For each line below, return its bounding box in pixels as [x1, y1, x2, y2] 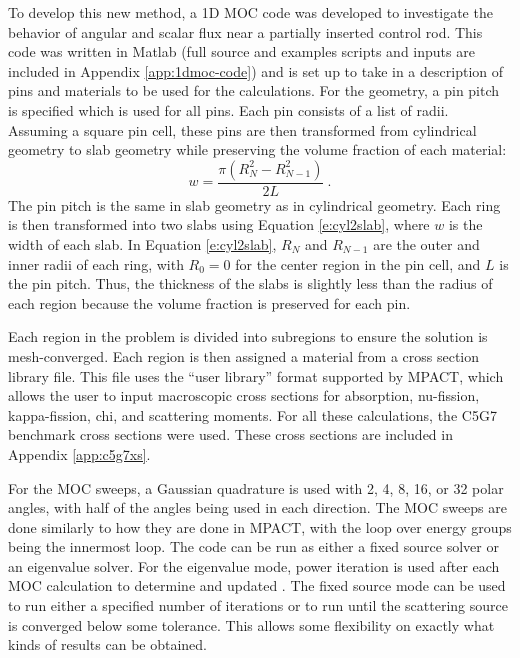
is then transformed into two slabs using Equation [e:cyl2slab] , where [8, 214, 430, 235]
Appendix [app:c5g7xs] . [8, 443, 151, 464]
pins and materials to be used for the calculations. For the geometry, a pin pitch [8, 80, 500, 101]
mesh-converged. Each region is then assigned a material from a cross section [8, 345, 480, 366]
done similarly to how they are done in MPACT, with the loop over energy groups [8, 516, 512, 537]
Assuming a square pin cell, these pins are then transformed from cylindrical [8, 119, 477, 140]
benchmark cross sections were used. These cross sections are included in [8, 424, 453, 445]
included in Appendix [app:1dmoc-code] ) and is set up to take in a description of [8, 60, 503, 81]
